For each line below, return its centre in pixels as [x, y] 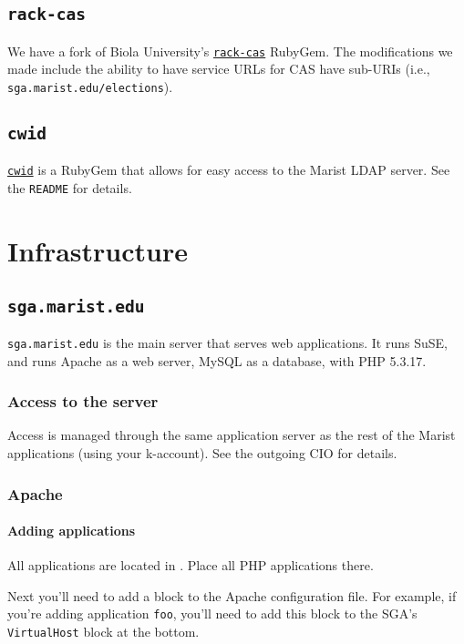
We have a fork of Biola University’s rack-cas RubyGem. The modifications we [230, 51]
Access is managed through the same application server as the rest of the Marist [232, 435]
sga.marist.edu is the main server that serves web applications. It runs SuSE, [227, 342]
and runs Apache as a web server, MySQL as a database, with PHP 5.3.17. [217, 360]
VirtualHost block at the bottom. [103, 632]
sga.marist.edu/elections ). [90, 87]
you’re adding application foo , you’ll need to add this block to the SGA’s [212, 613]
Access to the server [83, 401]
